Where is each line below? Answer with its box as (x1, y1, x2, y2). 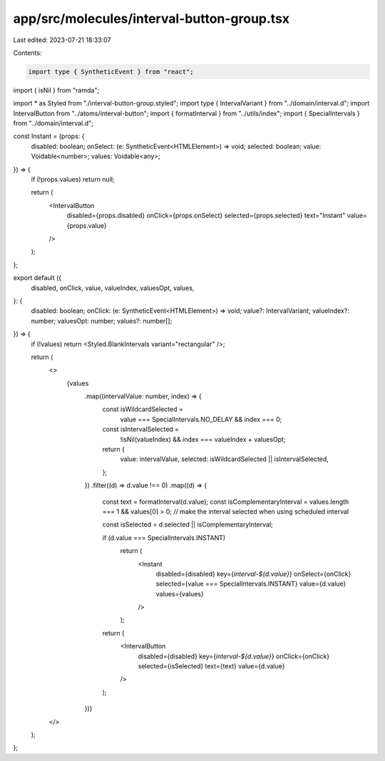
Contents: (13, 48, 42, 57)
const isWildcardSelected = (102, 405, 183, 413)
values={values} (155, 589, 204, 598)
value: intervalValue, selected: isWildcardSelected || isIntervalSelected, (120, 455, 329, 463)
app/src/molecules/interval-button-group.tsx (13, 11, 290, 26)
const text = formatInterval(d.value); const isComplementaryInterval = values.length (102, 497, 349, 506)
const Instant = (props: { (13, 132, 85, 140)
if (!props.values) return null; (31, 175, 115, 184)
